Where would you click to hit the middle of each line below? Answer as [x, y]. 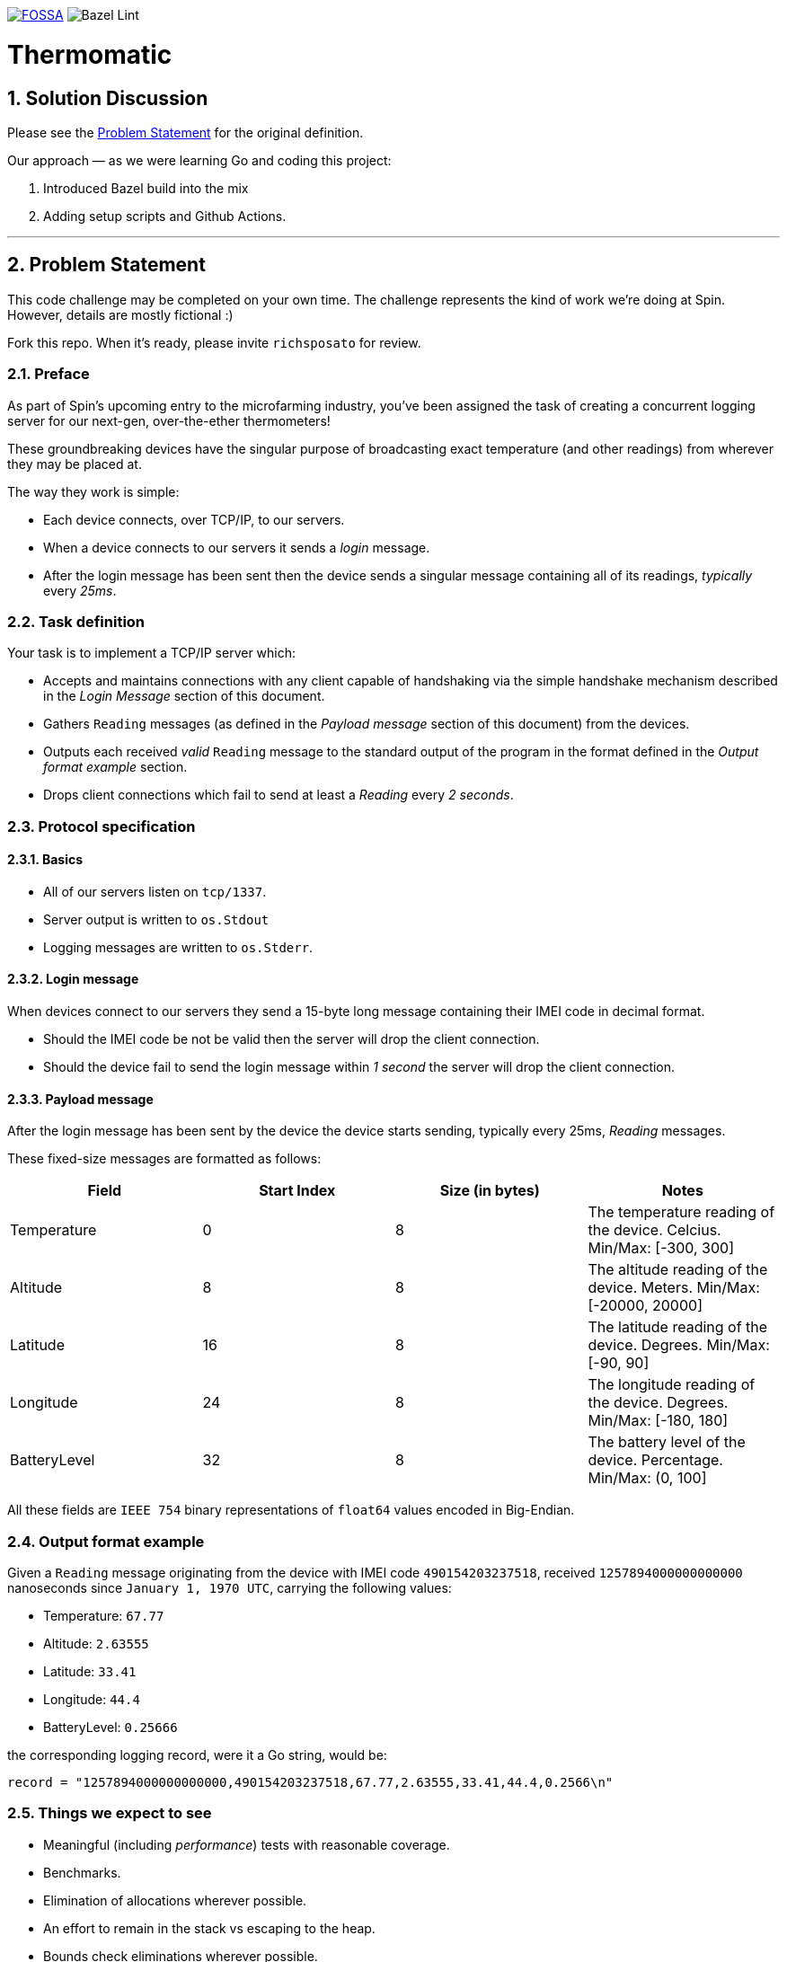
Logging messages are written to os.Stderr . [178, 947]
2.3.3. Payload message [80, 1099]
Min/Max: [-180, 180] [658, 1421]
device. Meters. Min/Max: [674, 1288]
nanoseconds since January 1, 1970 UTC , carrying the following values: [230, 1588]
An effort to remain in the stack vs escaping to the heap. [209, 1928]
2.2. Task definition [76, 621]
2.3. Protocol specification [102, 826]
